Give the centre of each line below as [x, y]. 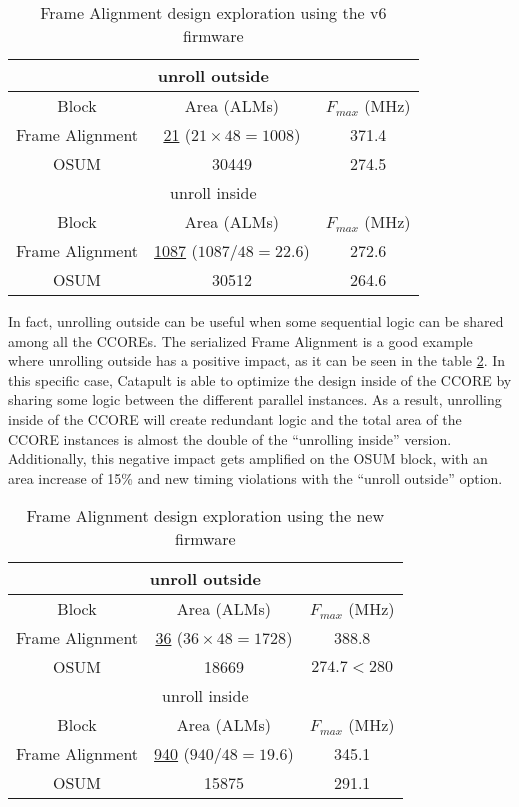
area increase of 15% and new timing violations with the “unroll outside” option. [255, 477]
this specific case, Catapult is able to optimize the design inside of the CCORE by [260, 379]
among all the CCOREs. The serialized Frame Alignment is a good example [240, 340]
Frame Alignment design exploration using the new [205, 516]
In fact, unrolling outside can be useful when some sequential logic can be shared [256, 321]
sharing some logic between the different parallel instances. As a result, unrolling [255, 399]
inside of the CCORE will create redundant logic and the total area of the [235, 418]
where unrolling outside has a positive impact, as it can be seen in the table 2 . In [257, 360]
